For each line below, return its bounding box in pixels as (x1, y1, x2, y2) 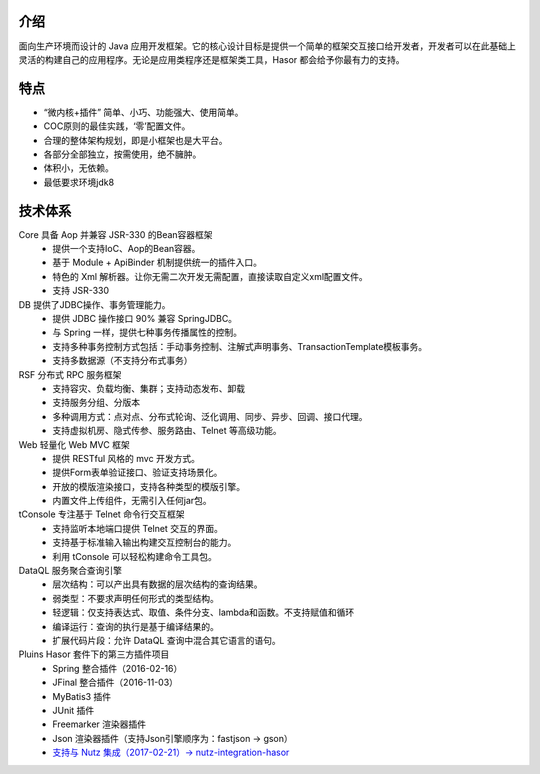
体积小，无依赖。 (43, 162, 114, 174)
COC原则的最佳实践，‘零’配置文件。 (43, 120, 191, 132)
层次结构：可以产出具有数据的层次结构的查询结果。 (52, 578, 263, 590)
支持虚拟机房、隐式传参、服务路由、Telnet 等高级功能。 (52, 425, 282, 437)
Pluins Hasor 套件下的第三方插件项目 (18, 648, 170, 660)
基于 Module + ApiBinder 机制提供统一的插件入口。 (52, 256, 262, 269)
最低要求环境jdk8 (43, 176, 115, 188)
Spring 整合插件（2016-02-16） (52, 662, 183, 674)
